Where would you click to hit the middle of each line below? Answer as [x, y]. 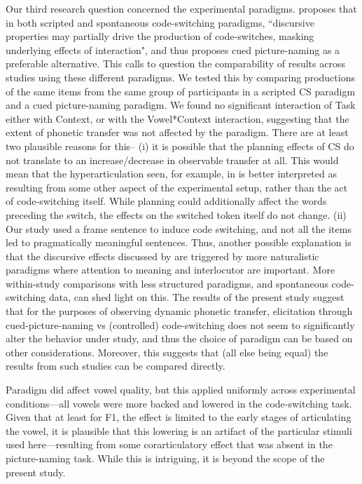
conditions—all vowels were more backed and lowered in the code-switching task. [179, 403]
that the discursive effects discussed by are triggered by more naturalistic [162, 256]
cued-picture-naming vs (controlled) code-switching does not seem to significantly [180, 324]
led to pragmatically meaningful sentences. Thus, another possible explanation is [179, 242]
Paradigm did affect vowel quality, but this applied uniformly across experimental [181, 390]
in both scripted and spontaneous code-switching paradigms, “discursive [160, 22]
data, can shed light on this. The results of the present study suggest [196, 297]
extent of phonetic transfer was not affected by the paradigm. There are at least [177, 132]
